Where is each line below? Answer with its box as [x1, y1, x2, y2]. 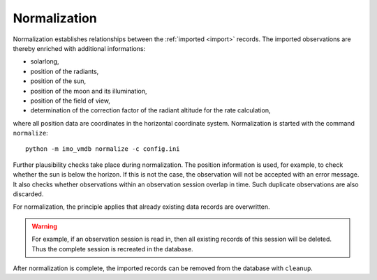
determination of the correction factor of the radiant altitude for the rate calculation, [30, 106, 271, 115]
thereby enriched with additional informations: [13, 44, 146, 52]
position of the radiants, [30, 67, 99, 75]
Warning [31, 222, 57, 230]
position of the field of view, [30, 96, 111, 105]
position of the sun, [30, 77, 87, 85]
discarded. [13, 190, 44, 198]
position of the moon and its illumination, [30, 87, 147, 95]
